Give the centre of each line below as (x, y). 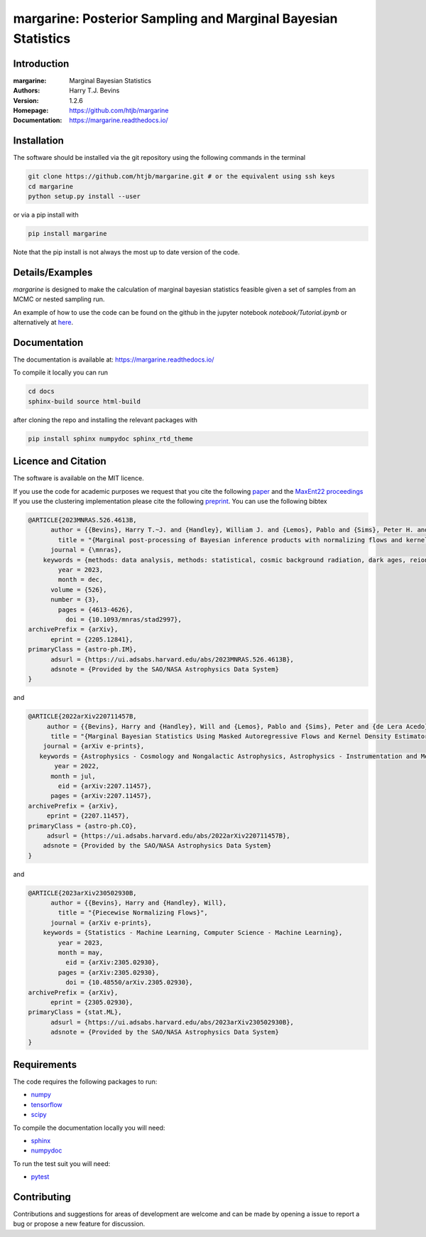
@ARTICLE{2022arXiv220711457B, (83, 717)
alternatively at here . (43, 323)
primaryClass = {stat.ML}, (75, 1012)
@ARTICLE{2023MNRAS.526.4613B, (83, 520)
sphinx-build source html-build (84, 401)
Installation (38, 141)
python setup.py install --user (84, 196)
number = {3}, (75, 600)
